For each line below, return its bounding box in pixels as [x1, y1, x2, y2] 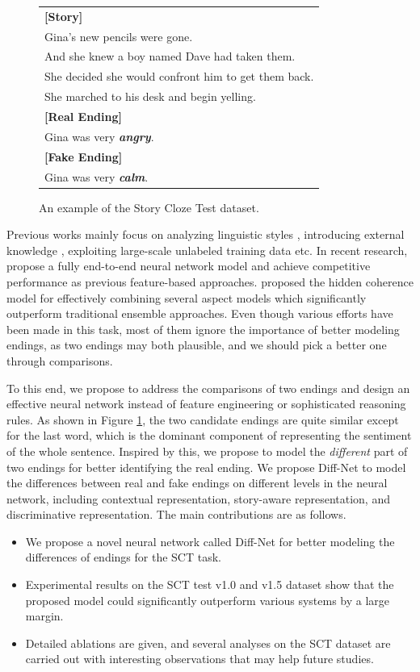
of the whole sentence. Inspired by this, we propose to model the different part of [6, 442, 408, 459]
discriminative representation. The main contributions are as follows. [6, 506, 346, 523]
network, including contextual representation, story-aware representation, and [6, 490, 390, 507]
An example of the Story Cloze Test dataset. [39, 198, 259, 215]
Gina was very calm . [44, 168, 149, 185]
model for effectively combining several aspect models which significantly [6, 289, 367, 306]
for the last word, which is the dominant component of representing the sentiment [6, 427, 412, 444]
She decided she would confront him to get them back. [44, 68, 314, 85]
